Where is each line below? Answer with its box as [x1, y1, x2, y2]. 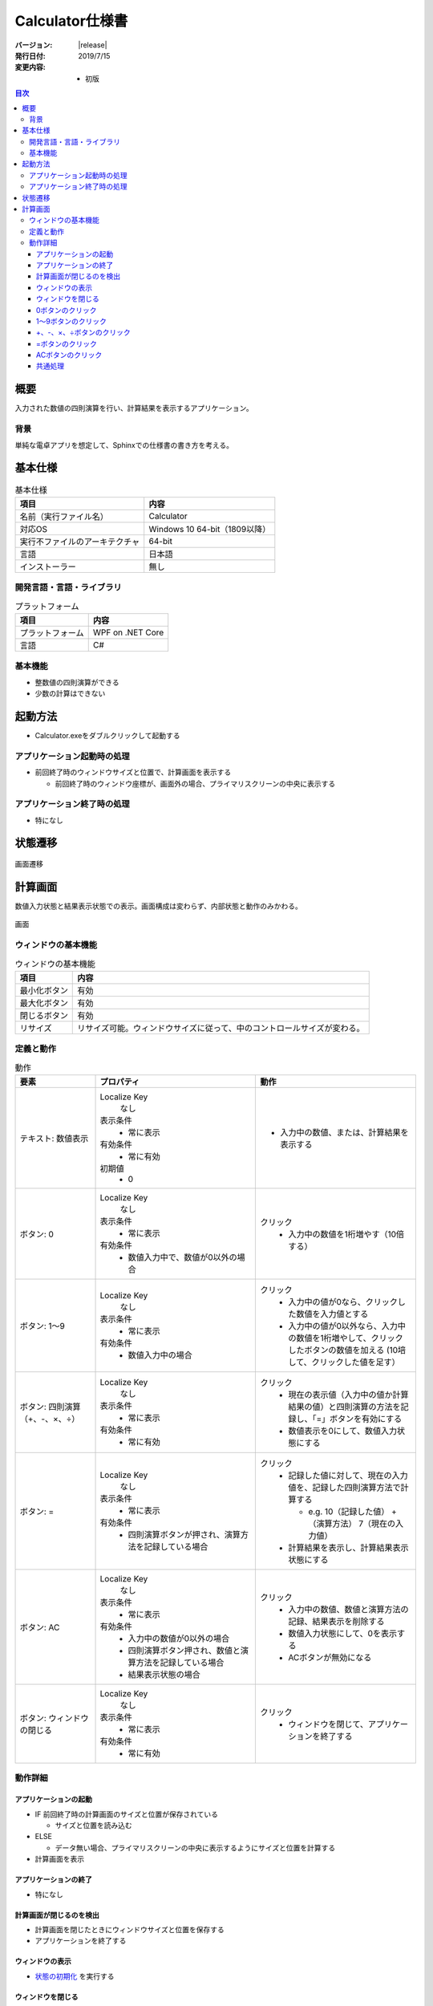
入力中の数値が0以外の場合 [127, 1633, 230, 1644]
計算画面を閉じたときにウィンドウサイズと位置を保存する [34, 1924, 225, 1934]
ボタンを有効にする [329, 1413, 403, 1424]
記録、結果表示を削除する [288, 1616, 385, 1626]
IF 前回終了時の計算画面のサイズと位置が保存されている [34, 1809, 219, 1819]
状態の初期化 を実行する [34, 1971, 115, 1981]
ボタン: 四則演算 [19, 1401, 81, 1412]
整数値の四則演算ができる [34, 677, 119, 687]
